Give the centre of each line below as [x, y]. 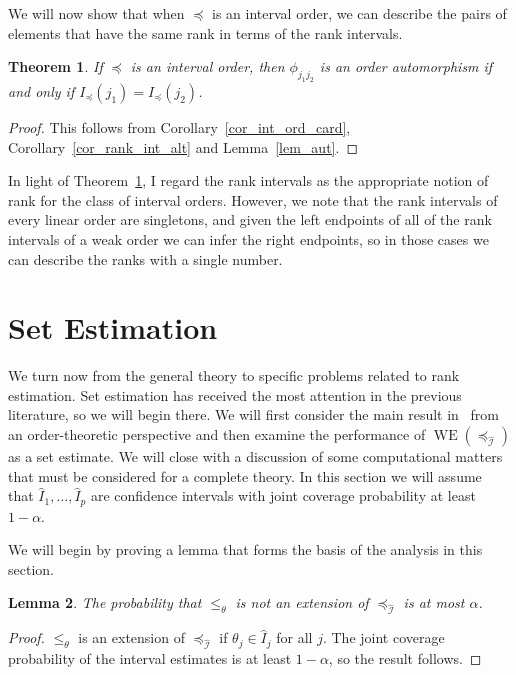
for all [294, 637]
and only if [41, 90]
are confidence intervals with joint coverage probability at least [283, 495]
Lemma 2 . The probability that [105, 602]
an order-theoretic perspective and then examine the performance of [217, 434]
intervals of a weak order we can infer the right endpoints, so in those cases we [248, 238]
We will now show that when [96, 13]
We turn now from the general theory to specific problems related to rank [234, 375]
